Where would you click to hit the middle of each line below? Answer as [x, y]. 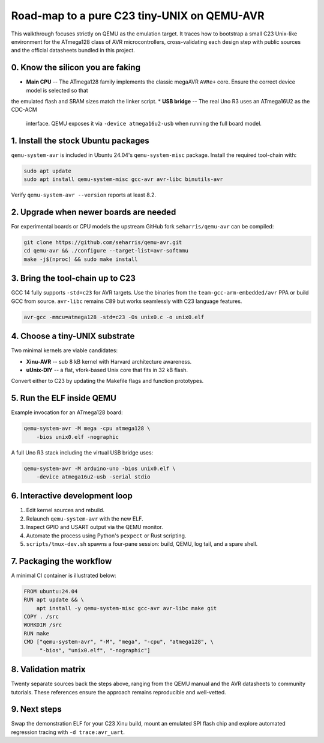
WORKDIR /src [43, 625]
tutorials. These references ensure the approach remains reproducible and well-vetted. [118, 692]
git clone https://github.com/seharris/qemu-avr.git [103, 242]
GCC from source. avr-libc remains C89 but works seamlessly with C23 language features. [127, 301]
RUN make [37, 633]
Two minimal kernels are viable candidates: [64, 350]
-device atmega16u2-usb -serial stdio [93, 477]
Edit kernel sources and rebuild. [65, 510]
